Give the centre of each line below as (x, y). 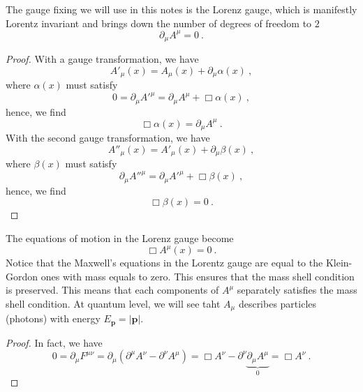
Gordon (22, 276)
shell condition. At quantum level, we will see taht (113, 303)
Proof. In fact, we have (54, 342)
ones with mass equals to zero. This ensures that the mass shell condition (198, 276)
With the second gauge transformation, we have (108, 138)
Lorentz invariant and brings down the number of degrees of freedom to (159, 23)
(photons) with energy (53, 318)
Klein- (339, 263)
